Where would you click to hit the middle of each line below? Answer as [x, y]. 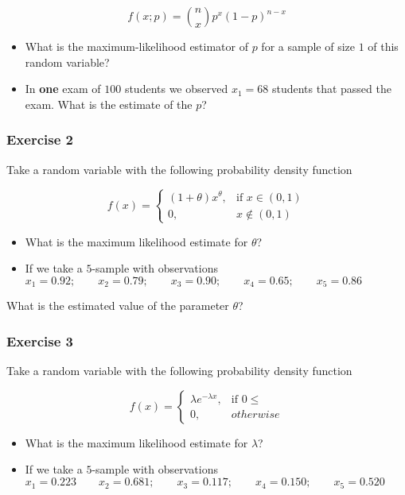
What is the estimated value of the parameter [118, 306]
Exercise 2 [40, 139]
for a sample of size [308, 46]
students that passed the [331, 89]
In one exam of [63, 89]
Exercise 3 [40, 341]
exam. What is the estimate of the [109, 104]
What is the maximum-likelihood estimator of [136, 46]
